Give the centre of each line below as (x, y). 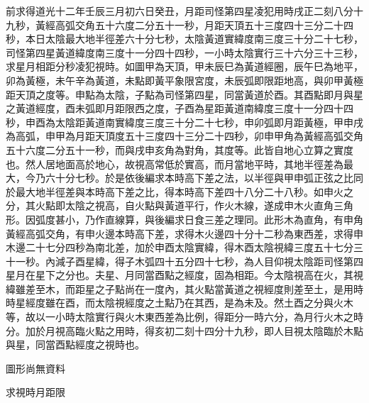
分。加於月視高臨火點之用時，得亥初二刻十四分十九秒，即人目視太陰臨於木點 (184, 330)
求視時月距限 (35, 392)
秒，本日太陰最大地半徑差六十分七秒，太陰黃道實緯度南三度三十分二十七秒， (184, 39)
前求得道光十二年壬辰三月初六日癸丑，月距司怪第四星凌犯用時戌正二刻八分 (180, 11)
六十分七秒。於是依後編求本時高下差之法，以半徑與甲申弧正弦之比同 (204, 178)
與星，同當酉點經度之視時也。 (75, 344)
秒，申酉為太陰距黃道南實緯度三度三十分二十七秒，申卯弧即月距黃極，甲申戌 (184, 122)
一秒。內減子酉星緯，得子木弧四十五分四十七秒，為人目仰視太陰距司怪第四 (189, 261)
